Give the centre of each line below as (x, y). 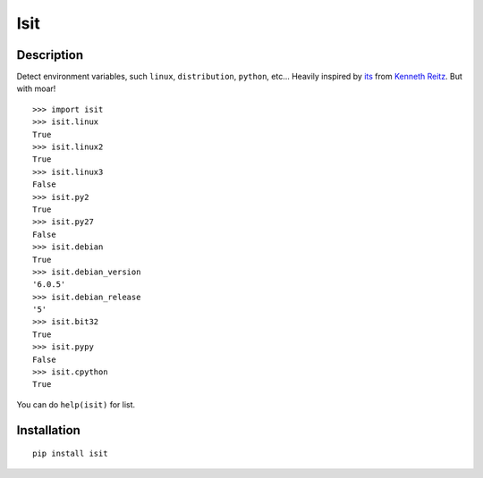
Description (50, 55)
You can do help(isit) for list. (76, 404)
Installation (48, 430)
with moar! (36, 88)
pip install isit (70, 454)
